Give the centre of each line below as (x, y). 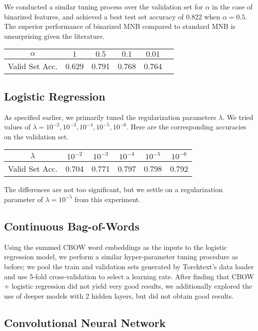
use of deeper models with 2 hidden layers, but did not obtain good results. (119, 295)
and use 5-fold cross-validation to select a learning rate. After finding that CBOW (129, 276)
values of (17, 127)
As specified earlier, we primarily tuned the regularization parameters (110, 117)
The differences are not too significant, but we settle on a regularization (114, 189)
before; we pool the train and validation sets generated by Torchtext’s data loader (129, 266)
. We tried (238, 117)
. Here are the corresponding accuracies (186, 127)
